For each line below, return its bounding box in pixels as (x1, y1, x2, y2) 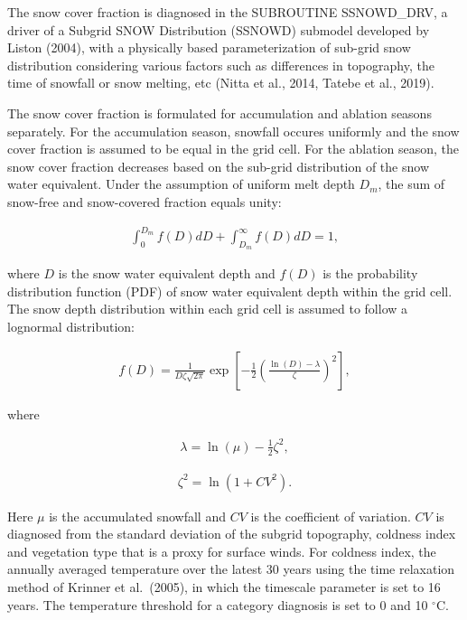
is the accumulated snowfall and (49, 506, 226, 525)
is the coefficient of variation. (250, 506, 411, 525)
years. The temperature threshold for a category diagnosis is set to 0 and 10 (7, 595, 428, 614)
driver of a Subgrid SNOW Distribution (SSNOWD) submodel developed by (7, 20, 430, 39)
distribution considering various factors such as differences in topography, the (7, 55, 434, 74)
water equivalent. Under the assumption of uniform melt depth (7, 174, 355, 193)
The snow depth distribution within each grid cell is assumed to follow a (7, 299, 408, 318)
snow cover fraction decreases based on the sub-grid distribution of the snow (7, 156, 429, 175)
